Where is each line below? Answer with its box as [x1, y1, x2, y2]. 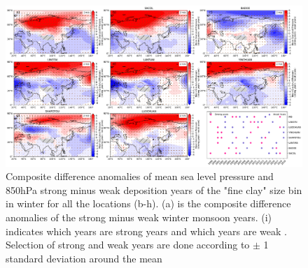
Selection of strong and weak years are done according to [6, 237, 250, 252]
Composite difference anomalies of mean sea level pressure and [6, 169, 274, 184]
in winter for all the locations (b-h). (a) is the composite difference [6, 196, 291, 211]
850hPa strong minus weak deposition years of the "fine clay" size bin [6, 182, 302, 197]
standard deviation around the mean [6, 251, 162, 265]
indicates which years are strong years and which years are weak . [6, 223, 287, 238]
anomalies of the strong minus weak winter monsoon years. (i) [6, 210, 272, 224]
